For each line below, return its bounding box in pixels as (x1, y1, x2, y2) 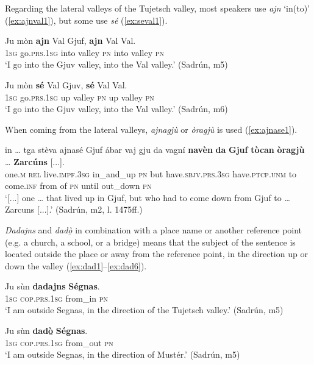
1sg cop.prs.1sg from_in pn (5, 291, 109, 304)
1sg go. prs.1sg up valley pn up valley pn (5, 90, 154, 103)
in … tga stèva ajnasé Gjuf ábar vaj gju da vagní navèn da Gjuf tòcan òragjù (5, 143, 305, 156)
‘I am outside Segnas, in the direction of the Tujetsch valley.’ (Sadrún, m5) (5, 303, 284, 316)
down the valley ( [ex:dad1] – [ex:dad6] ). (5, 259, 147, 272)
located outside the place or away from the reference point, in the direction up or (5, 247, 308, 260)
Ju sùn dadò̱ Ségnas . (5, 324, 88, 337)
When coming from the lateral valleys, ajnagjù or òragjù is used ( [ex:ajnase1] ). (5, 122, 298, 135)
